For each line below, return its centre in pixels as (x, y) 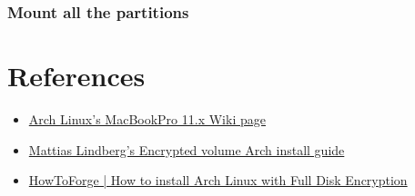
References (76, 76)
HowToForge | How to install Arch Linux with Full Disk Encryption (218, 180)
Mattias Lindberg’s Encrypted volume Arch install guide (187, 149)
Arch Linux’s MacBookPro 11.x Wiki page (147, 118)
